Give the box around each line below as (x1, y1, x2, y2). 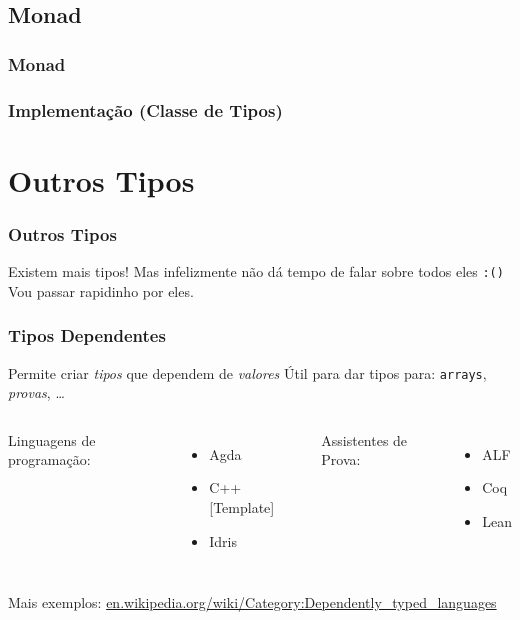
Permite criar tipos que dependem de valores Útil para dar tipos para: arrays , (8, 362, 487, 383)
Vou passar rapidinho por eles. (8, 280, 194, 301)
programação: (8, 449, 91, 470)
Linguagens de (8, 429, 96, 450)
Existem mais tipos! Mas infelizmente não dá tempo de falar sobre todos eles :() (8, 261, 504, 282)
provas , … (8, 382, 65, 403)
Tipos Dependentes (8, 323, 166, 348)
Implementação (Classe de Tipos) (8, 97, 283, 122)
